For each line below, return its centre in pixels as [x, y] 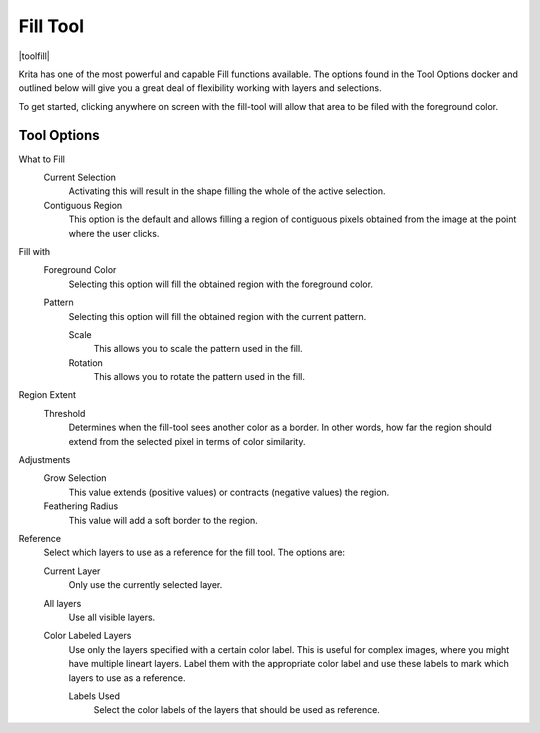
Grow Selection [75, 478]
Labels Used [94, 696]
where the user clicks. [114, 233]
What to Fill [41, 159]
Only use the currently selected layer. [145, 585]
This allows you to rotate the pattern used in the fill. [199, 377]
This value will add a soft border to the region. [163, 520]
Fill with [34, 251]
